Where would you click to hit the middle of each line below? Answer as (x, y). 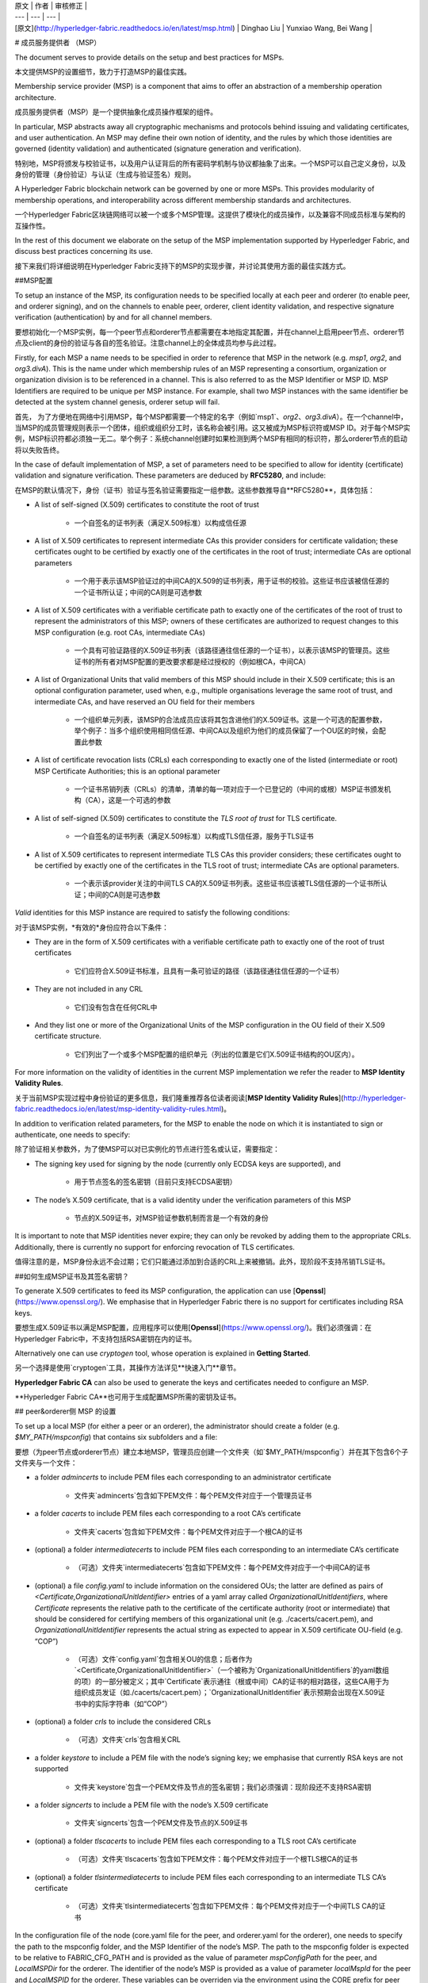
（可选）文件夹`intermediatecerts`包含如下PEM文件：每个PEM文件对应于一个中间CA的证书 (222, 1567)
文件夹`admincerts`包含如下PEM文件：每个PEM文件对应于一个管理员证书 (193, 1495)
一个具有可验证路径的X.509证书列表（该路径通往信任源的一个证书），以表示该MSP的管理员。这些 (232, 650)
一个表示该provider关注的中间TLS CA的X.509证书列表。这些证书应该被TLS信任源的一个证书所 (227, 884)
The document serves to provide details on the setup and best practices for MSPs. (149, 57)
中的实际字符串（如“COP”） (126, 1703)
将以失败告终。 (39, 450)
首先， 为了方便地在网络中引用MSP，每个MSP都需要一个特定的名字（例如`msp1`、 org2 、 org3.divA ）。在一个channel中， (211, 416)
